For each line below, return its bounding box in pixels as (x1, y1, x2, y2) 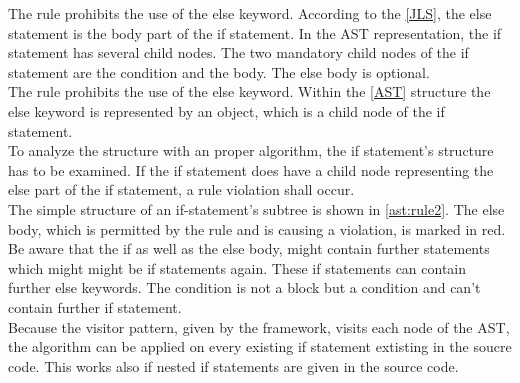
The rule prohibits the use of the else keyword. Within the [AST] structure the (8, 81, 491, 102)
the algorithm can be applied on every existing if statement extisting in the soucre (8, 336, 512, 357)
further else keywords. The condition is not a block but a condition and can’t (8, 277, 481, 298)
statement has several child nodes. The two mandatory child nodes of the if (8, 42, 469, 63)
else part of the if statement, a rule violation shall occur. (8, 179, 355, 200)
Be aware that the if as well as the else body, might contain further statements (8, 238, 490, 259)
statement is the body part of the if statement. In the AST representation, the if (8, 22, 502, 43)
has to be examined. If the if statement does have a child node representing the (8, 159, 494, 180)
